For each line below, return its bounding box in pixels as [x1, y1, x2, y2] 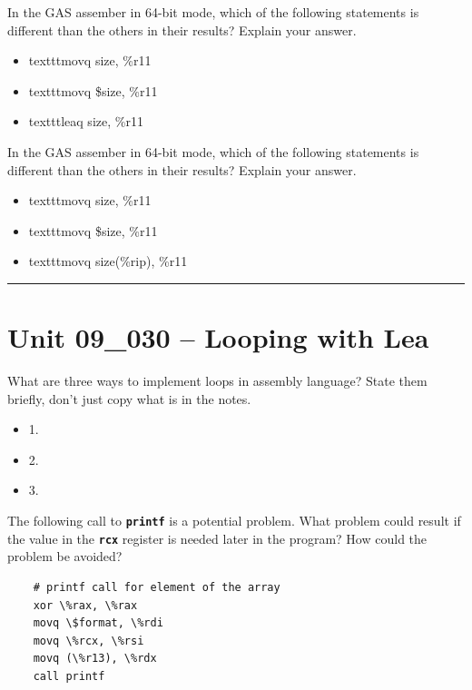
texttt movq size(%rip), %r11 [28, 251, 188, 271]
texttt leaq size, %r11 [28, 112, 143, 131]
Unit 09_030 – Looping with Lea [7, 319, 429, 356]
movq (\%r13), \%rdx [33, 652, 157, 665]
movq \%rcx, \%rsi [33, 634, 144, 647]
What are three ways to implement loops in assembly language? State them [7, 371, 428, 390]
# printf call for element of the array [33, 580, 280, 594]
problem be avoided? [7, 547, 123, 566]
